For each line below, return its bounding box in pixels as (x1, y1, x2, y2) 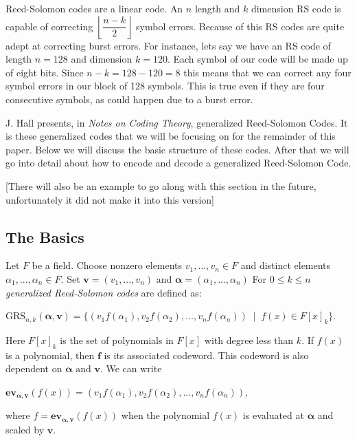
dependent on (5, 361, 62, 376)
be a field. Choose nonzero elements (32, 258, 183, 272)
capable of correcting (5, 19, 93, 33)
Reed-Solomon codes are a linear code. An (5, 1, 183, 15)
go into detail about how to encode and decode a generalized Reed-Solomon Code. (5, 155, 352, 170)
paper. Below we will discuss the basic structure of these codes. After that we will (5, 142, 349, 156)
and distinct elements (240, 258, 331, 272)
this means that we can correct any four (183, 65, 352, 79)
